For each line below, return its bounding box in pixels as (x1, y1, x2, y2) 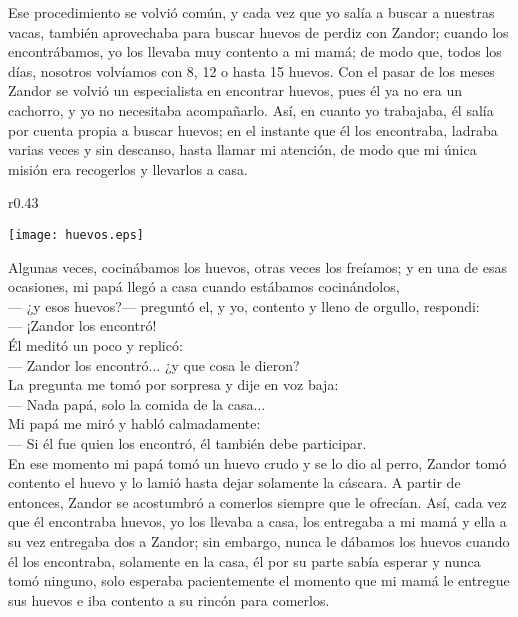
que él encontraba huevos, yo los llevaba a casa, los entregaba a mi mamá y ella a (8, 511, 507, 532)
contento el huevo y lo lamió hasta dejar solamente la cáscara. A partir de (8, 472, 461, 493)
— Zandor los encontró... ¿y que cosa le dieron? (8, 354, 300, 375)
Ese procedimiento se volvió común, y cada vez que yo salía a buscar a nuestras (8, 2, 495, 22)
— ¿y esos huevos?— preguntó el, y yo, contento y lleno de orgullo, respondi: (8, 295, 480, 316)
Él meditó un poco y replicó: (8, 334, 183, 355)
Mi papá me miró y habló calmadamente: (8, 413, 261, 434)
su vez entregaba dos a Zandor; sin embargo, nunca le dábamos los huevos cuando (8, 530, 510, 551)
